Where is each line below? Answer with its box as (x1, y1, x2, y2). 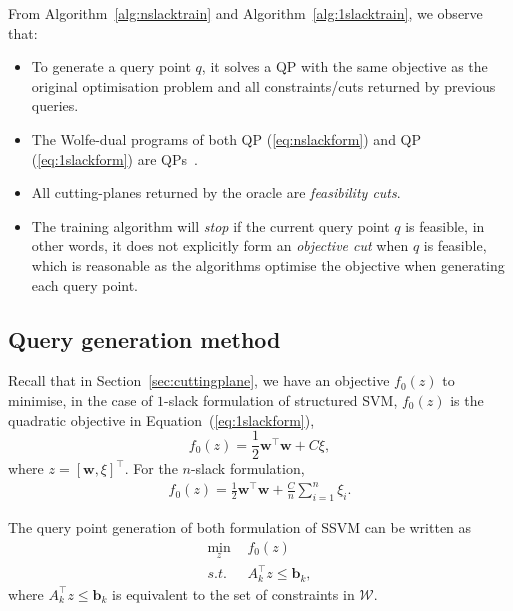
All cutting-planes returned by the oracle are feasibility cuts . (31, 182, 401, 203)
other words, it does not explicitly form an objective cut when (31, 235, 409, 256)
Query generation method (8, 323, 281, 354)
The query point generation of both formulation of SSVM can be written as (8, 517, 472, 538)
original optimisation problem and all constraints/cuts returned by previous (31, 75, 496, 96)
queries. (31, 95, 79, 116)
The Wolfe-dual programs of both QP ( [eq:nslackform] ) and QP (31, 128, 422, 149)
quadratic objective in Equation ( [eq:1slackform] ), (8, 409, 315, 430)
